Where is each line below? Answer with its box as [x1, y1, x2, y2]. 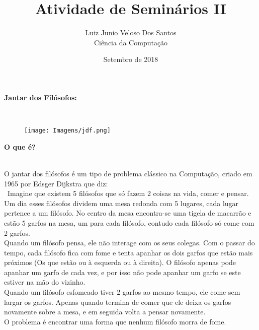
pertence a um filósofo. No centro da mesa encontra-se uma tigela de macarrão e [4, 208, 251, 218]
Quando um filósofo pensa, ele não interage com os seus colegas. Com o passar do [4, 237, 255, 248]
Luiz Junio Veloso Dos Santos [85, 27, 177, 38]
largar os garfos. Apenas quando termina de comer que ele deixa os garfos [4, 296, 231, 307]
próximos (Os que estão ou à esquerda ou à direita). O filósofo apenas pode [4, 257, 236, 268]
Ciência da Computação [94, 37, 168, 47]
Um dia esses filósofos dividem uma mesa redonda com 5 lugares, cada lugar [4, 197, 239, 208]
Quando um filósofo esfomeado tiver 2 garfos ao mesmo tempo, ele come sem [4, 287, 240, 297]
